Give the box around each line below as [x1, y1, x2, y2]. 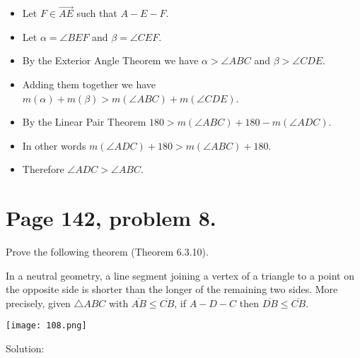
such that [76, 6, 117, 20]
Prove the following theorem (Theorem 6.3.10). [6, 244, 209, 259]
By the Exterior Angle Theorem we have [22, 53, 199, 68]
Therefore [22, 162, 64, 177]
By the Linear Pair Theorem [22, 114, 146, 129]
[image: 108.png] [6, 321, 87, 331]
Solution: [6, 341, 45, 356]
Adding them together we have [22, 77, 156, 91]
